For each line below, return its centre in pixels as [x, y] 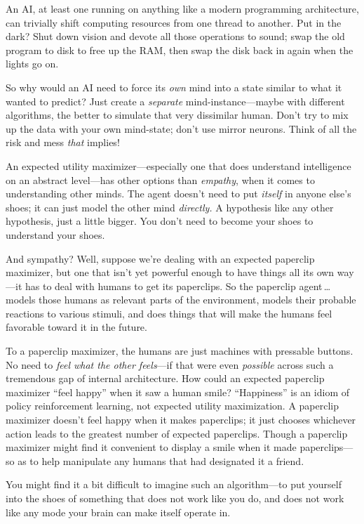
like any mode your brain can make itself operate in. [118, 512]
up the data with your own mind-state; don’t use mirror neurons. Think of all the [181, 128]
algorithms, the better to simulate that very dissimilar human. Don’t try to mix [177, 115]
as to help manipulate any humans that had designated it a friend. [161, 460]
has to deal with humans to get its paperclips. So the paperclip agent [174, 286]
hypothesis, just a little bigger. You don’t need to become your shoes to [160, 221]
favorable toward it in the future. [76, 327]
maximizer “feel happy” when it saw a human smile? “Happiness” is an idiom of [177, 392]
